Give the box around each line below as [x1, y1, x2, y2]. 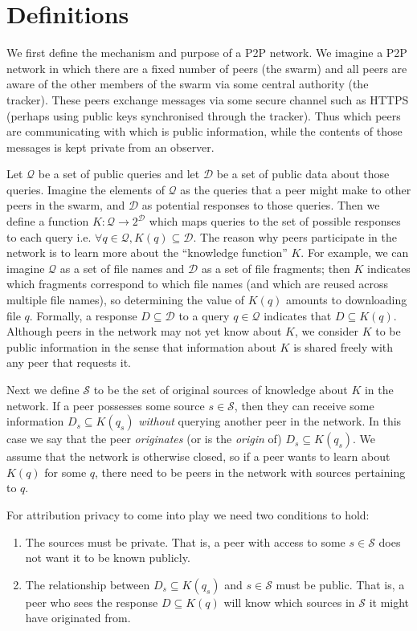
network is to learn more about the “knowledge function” [6, 244, 288, 261]
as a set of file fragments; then [201, 259, 350, 276]
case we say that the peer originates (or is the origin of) [6, 430, 282, 447]
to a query [178, 307, 230, 324]
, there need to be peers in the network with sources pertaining [95, 463, 406, 480]
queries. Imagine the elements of [6, 181, 165, 197]
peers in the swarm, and [6, 197, 125, 214]
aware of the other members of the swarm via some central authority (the [6, 75, 369, 92]
